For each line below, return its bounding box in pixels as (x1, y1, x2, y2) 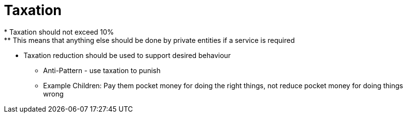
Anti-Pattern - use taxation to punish (43, 66, 161, 75)
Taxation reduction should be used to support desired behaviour (24, 51, 231, 59)
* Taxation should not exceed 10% (4, 27, 114, 36)
